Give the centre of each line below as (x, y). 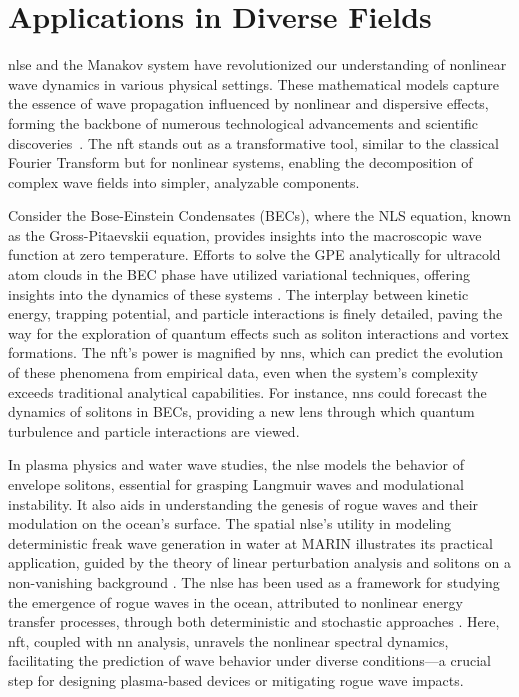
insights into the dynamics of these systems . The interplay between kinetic (238, 293)
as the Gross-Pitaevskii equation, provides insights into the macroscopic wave (245, 234)
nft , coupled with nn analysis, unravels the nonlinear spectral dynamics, (228, 640)
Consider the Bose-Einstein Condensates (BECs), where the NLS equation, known (260, 215)
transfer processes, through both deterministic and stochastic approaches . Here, (254, 621)
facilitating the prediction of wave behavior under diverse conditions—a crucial (249, 660)
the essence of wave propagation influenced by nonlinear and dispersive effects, (248, 103)
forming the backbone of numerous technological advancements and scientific (243, 122)
